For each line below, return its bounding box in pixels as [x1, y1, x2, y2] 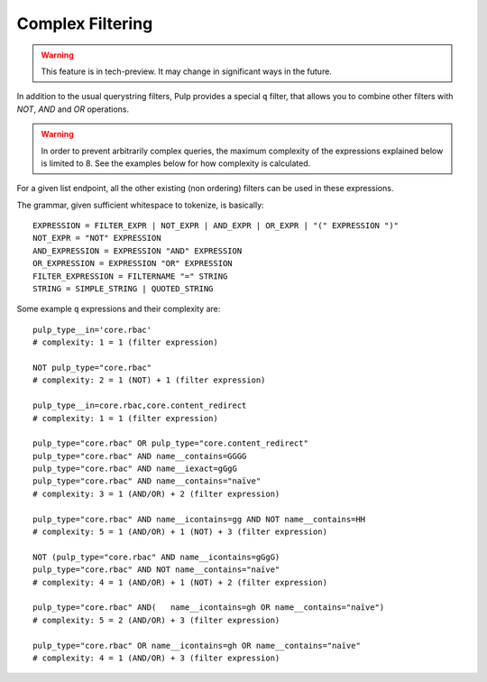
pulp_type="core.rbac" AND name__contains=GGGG [32, 451, 247, 461]
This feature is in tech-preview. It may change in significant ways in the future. [41, 66, 333, 77]
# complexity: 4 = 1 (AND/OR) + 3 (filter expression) [32, 652, 280, 663]
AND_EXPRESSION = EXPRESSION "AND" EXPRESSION [32, 245, 243, 256]
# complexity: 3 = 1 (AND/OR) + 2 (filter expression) [32, 488, 280, 499]
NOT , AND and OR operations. [16, 104, 130, 115]
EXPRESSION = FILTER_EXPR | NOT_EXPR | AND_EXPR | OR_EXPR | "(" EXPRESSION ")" [32, 221, 400, 231]
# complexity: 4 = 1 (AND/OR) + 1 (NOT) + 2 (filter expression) [32, 577, 328, 587]
